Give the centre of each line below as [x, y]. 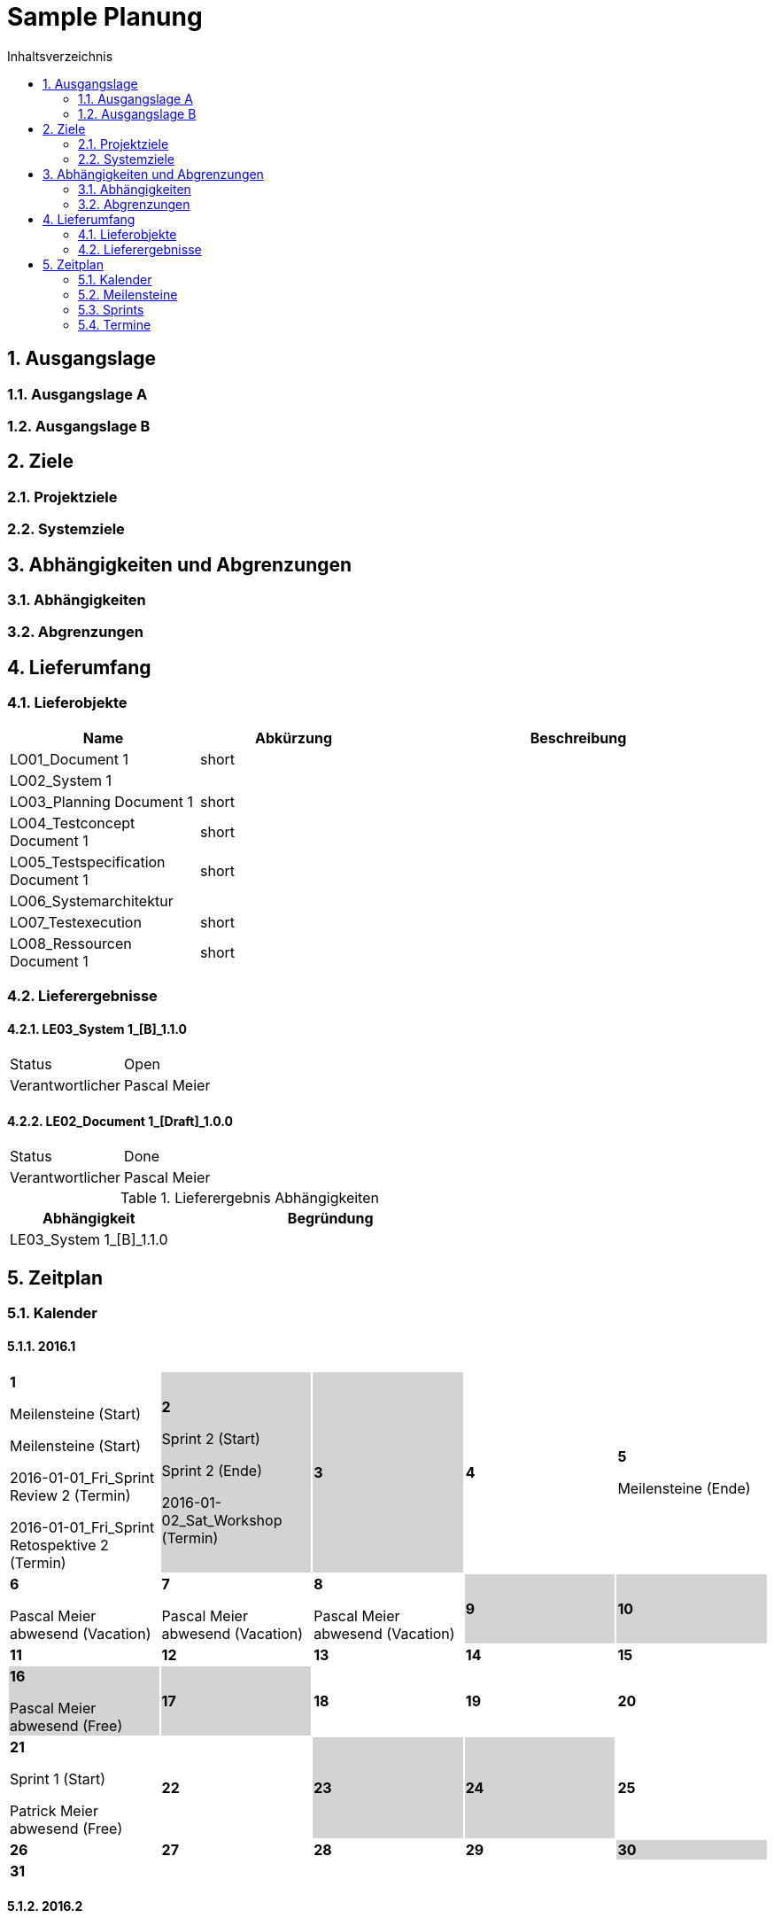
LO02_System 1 [61, 780]
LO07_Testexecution [76, 922]
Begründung [330, 1219]
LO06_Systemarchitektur [92, 901]
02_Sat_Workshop [222, 1520]
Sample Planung [105, 17]
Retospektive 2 [59, 1545]
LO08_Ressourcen [71, 943]
